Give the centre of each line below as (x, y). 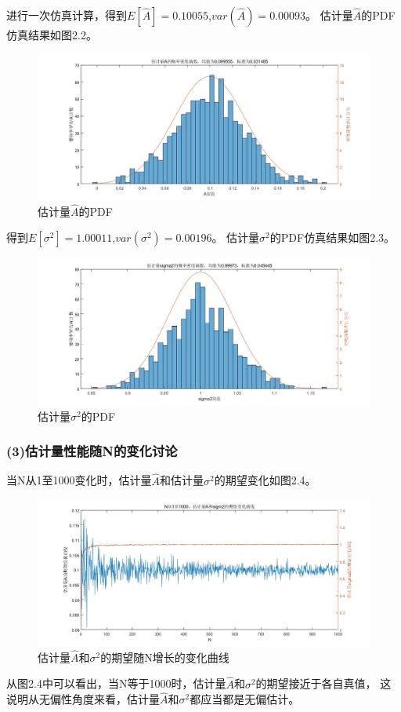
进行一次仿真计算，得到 (67, 15)
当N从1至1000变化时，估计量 (79, 480)
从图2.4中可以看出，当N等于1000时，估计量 (116, 683)
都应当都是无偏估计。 (245, 699)
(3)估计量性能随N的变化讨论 (92, 451)
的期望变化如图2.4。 (265, 480)
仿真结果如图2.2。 (52, 35)
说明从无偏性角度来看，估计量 (83, 699)
